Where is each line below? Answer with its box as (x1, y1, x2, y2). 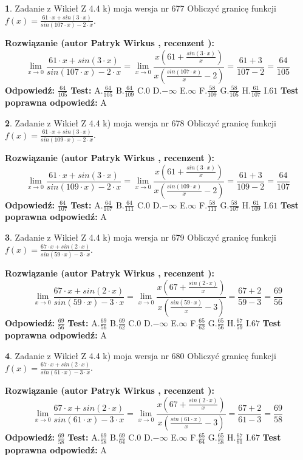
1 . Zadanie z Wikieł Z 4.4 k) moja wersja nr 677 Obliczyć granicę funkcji (5, 2, 276, 14)
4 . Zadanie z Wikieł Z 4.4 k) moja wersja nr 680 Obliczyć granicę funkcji (5, 349, 276, 362)
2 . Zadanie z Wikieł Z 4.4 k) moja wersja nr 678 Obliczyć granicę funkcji (5, 116, 276, 129)
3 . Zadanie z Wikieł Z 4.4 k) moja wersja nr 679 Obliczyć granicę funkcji (5, 230, 276, 243)
